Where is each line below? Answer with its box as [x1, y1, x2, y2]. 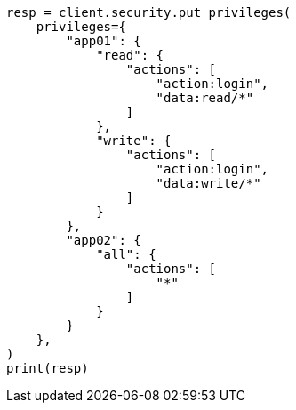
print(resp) [6, 361, 89, 375]
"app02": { [66, 233, 141, 247]
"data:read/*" [156, 91, 254, 105]
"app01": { [66, 34, 141, 48]
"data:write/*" [156, 176, 261, 190]
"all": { [96, 247, 156, 261]
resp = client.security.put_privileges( [6, 5, 292, 20]
